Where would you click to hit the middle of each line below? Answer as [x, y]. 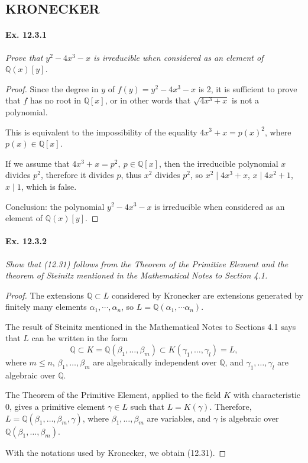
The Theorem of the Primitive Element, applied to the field [113, 395]
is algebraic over [249, 418]
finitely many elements [46, 307]
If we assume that [38, 163]
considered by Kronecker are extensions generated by [207, 295]
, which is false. [49, 186]
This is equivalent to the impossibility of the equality [101, 132]
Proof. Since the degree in [52, 88]
